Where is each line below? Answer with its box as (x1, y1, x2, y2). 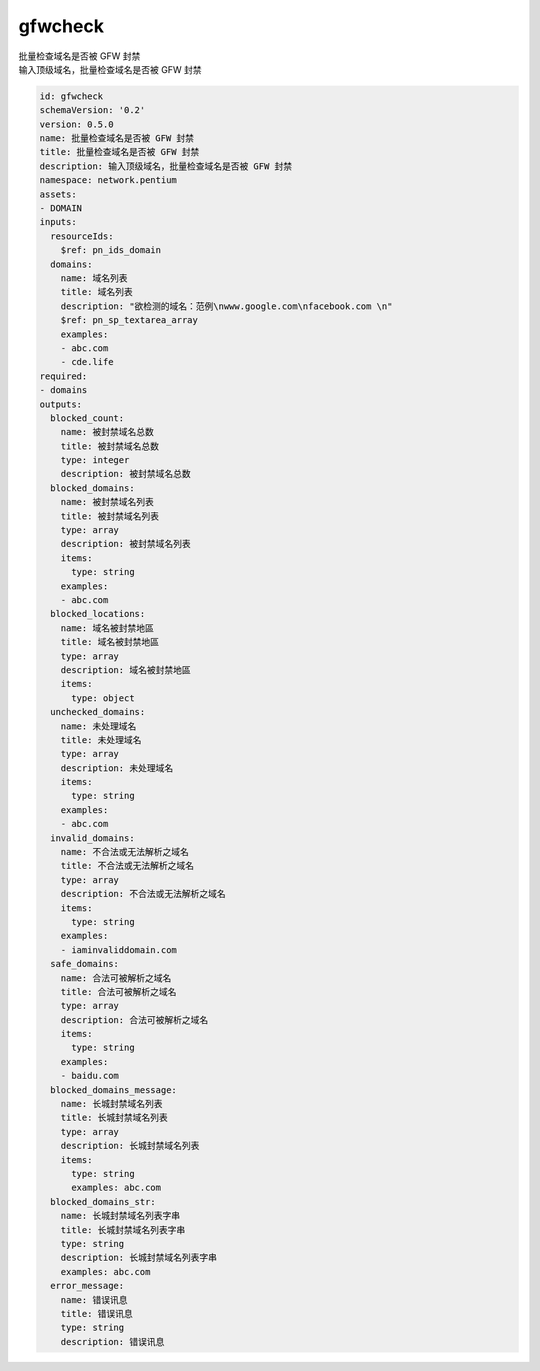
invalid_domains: (50, 832, 135, 844)
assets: (39, 188, 77, 200)
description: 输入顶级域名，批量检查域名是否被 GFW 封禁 (39, 160, 293, 172)
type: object (71, 692, 135, 704)
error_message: (50, 1280, 125, 1292)
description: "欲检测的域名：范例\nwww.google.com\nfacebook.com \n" (60, 300, 393, 312)
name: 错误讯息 (60, 1294, 128, 1305)
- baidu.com (60, 1070, 120, 1082)
